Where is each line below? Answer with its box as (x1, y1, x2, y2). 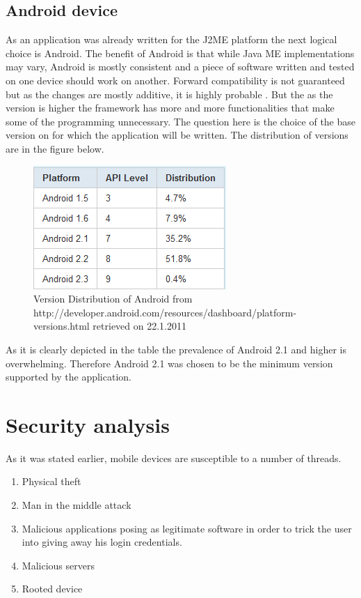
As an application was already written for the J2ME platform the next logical (6, 32, 337, 47)
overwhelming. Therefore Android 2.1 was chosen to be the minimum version (6, 355, 333, 370)
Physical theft (22, 474, 81, 489)
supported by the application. (6, 369, 131, 384)
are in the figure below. (6, 141, 104, 155)
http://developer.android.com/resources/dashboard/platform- (33, 305, 297, 319)
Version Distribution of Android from (33, 291, 193, 306)
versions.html (33, 319, 90, 333)
